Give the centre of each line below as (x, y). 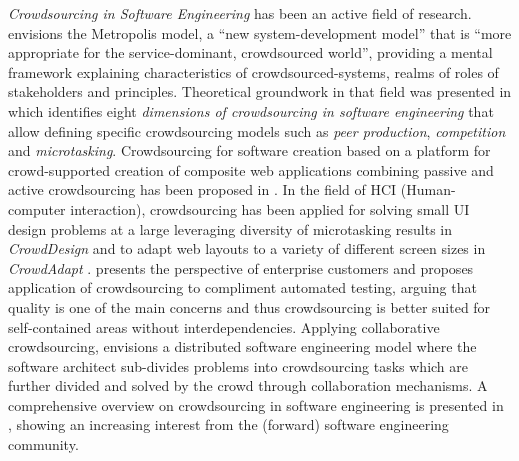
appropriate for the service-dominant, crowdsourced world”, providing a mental (250, 52)
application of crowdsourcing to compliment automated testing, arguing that (242, 287)
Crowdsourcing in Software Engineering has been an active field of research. (240, 13)
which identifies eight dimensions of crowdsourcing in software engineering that (251, 110)
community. (43, 444)
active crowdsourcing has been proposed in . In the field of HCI (202, 189)
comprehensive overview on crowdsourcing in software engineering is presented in (256, 404)
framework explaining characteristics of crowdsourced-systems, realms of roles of (253, 71)
